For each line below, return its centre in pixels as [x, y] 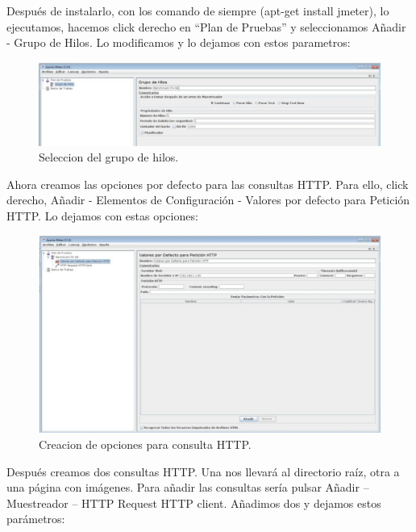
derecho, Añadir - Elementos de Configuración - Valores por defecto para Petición [208, 200]
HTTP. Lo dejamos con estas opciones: [102, 216]
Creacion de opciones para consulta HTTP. [145, 444]
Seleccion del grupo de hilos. [109, 157]
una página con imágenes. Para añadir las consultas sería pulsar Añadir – [188, 487]
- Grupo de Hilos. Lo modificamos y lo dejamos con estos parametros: [179, 42]
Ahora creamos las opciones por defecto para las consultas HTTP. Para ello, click [208, 184]
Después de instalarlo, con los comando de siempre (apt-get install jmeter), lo [198, 10]
